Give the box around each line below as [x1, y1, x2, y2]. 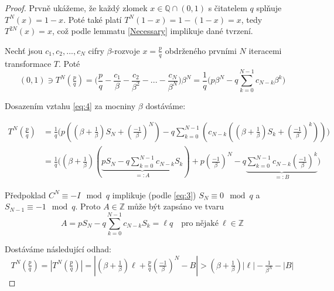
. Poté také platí [63, 13, 122, 25]
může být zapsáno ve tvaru [127, 200, 224, 212]
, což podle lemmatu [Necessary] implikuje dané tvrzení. [52, 25, 253, 37]
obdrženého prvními [165, 44, 237, 56]
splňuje [256, 2, 282, 13]
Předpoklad [5, 188, 46, 201]
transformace [5, 57, 52, 69]
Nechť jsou [5, 44, 43, 56]
